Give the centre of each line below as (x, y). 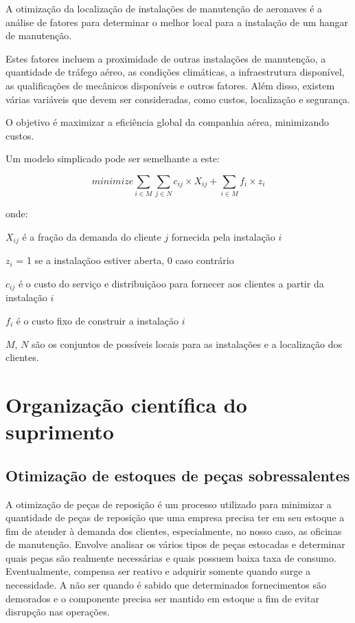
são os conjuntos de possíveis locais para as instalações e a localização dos (187, 343)
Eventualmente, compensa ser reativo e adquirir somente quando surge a (158, 571)
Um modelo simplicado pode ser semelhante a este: (113, 159)
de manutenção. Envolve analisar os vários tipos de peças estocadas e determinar (175, 544)
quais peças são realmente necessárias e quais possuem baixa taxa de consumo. (171, 557)
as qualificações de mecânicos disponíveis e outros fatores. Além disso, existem (170, 85)
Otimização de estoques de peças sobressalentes (178, 475)
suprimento (60, 431)
